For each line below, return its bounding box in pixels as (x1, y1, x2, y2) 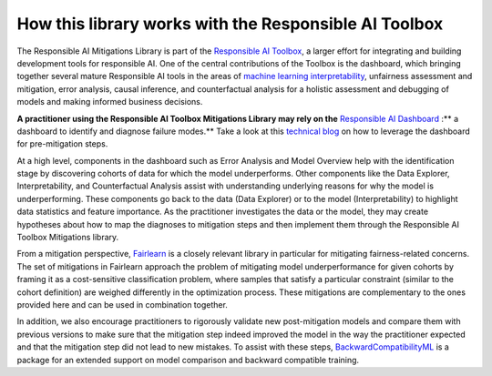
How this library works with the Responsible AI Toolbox (16, 14, 444, 34)
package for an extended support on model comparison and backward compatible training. (16, 354, 360, 365)
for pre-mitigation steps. (16, 138, 108, 149)
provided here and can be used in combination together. (16, 299, 228, 310)
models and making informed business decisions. (16, 97, 203, 107)
